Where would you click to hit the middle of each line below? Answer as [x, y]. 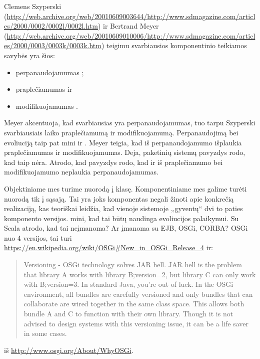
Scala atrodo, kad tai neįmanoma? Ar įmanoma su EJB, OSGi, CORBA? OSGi [126, 228]
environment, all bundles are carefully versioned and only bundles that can [138, 294]
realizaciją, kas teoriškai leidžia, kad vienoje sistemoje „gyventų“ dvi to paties [123, 208]
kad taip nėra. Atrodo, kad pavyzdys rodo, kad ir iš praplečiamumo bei [113, 162]
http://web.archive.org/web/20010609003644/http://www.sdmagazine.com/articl [131, 16]
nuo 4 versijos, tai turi [38, 237]
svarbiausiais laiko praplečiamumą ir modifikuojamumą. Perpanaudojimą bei [121, 132]
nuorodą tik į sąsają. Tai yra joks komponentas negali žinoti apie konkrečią [119, 198]
